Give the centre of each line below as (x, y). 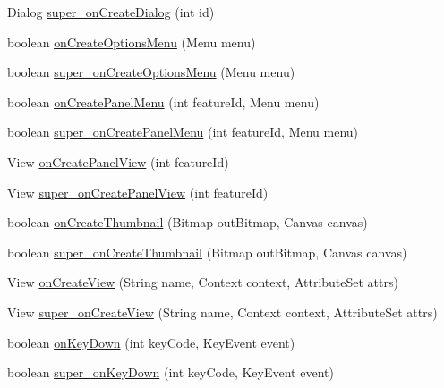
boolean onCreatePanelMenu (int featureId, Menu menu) (163, 101)
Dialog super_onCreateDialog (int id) (111, 12)
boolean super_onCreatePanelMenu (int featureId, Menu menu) (183, 132)
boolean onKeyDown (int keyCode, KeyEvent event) (151, 342)
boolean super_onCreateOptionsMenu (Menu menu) (151, 72)
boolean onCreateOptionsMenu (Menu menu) (132, 42)
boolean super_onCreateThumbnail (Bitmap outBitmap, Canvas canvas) (207, 252)
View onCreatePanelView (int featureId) (118, 161)
